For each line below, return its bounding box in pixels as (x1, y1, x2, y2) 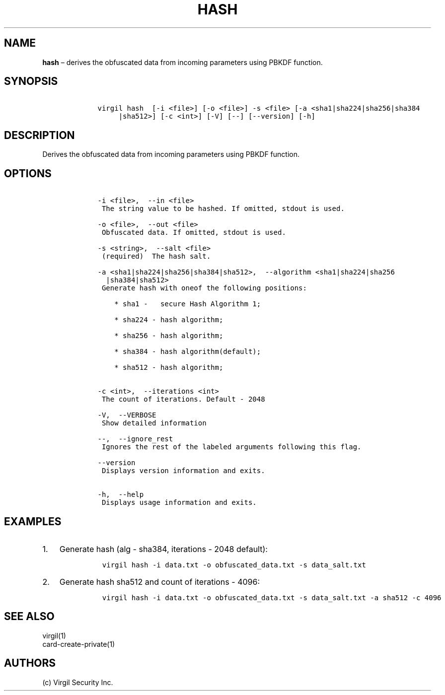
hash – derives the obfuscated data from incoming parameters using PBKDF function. (42, 58, 323, 67)
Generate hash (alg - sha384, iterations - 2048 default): (59, 544, 268, 554)
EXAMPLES (4, 515, 62, 528)
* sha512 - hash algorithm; (114, 363, 223, 372)
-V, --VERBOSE (97, 411, 156, 419)
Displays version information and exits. (101, 467, 265, 475)
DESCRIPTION (4, 129, 75, 141)
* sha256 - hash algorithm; (114, 332, 223, 340)
